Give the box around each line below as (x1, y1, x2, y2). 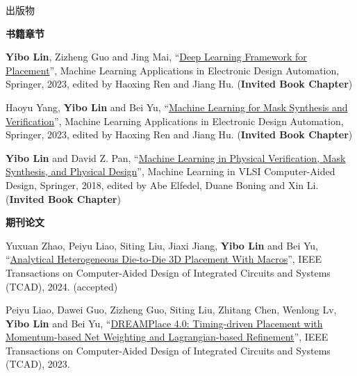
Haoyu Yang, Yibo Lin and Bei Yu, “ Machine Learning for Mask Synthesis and (6, 99, 348, 114)
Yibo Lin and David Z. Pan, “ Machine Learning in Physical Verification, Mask (6, 150, 346, 165)
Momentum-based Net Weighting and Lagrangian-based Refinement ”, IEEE (6, 329, 329, 344)
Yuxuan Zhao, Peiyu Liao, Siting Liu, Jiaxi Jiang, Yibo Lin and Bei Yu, (6, 238, 318, 252)
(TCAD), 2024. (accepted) (6, 279, 118, 293)
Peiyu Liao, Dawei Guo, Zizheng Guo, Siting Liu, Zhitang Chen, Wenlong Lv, (6, 302, 337, 317)
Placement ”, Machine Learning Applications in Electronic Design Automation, (6, 63, 340, 77)
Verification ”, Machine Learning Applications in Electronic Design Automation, (6, 113, 344, 128)
